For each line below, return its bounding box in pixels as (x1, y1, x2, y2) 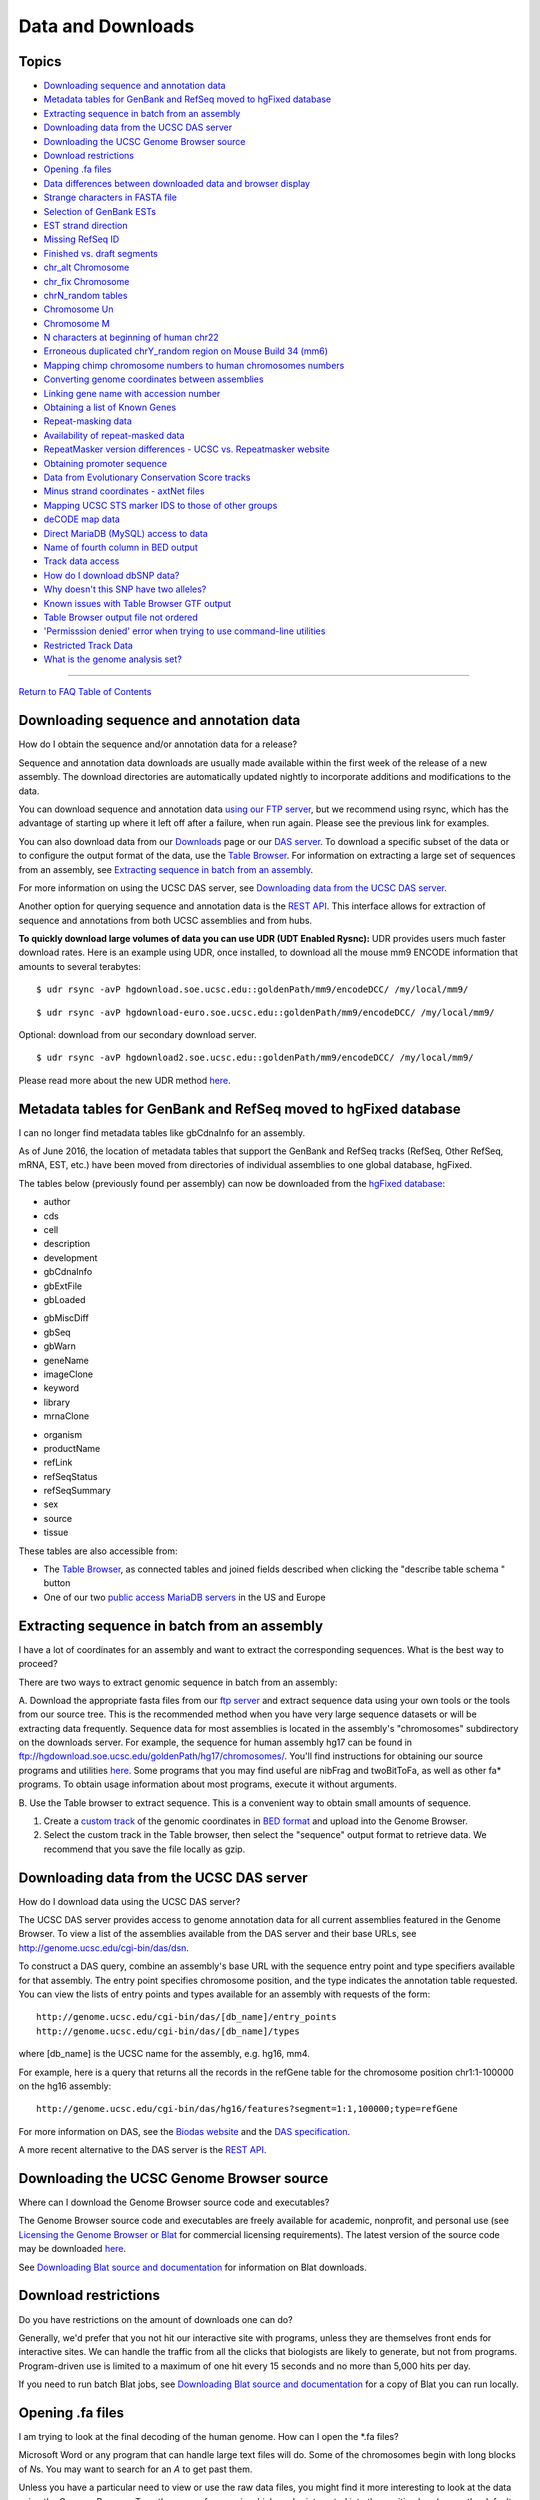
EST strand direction (43, 219, 128, 231)
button (43, 1577, 71, 1589)
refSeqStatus (43, 1470, 98, 1482)
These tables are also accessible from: (18, 1545, 179, 1557)
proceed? (18, 1658, 59, 1670)
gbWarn (43, 1340, 77, 1352)
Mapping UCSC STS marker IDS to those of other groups (43, 499, 278, 511)
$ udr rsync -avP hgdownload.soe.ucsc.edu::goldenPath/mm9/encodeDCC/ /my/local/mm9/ (36, 984, 469, 995)
